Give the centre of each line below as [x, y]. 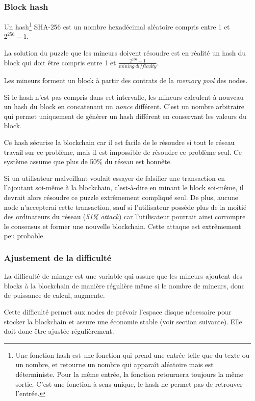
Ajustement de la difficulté [58, 257]
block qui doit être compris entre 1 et [60, 62]
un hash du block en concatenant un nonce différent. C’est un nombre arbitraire [124, 106]
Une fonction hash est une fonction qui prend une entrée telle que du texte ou [132, 355]
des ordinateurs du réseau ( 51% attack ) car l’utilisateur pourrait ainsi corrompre [125, 216]
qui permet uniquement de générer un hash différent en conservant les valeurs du [125, 116]
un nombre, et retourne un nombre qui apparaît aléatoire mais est [115, 364]
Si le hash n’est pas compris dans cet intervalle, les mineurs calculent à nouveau [124, 97]
